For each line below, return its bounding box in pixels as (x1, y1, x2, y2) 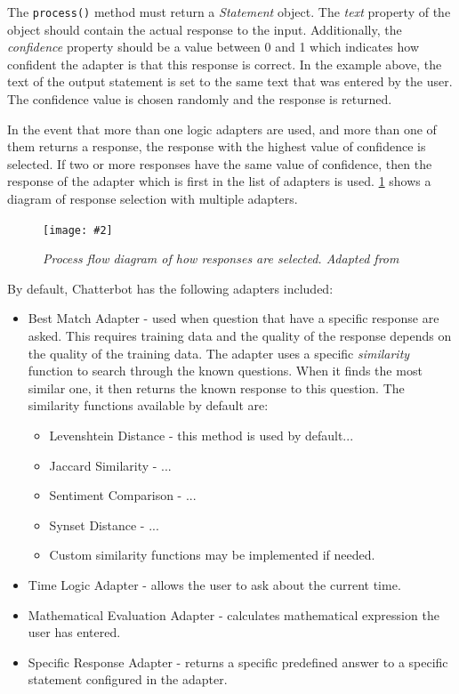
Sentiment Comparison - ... (49, 486, 197, 504)
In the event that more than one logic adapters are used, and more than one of (7, 119, 437, 138)
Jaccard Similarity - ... (49, 456, 172, 474)
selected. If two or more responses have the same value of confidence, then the (7, 154, 432, 173)
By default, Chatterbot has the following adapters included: (7, 278, 334, 297)
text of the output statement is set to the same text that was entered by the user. (7, 72, 453, 91)
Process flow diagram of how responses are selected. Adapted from (43, 249, 399, 268)
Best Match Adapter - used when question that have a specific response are (28, 309, 439, 327)
